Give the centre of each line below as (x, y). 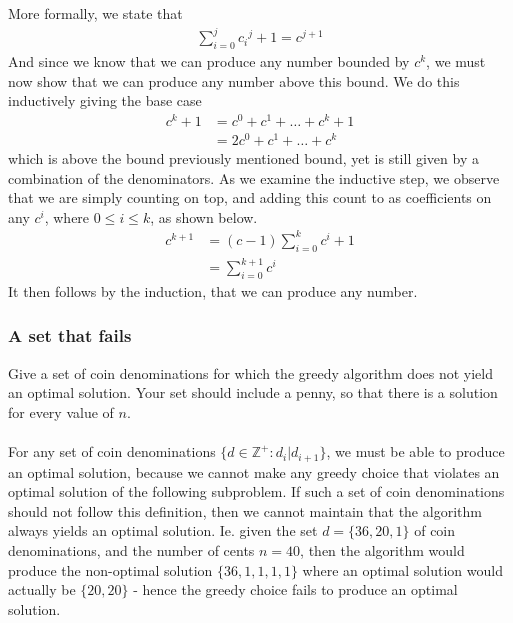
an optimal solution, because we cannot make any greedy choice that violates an (254, 471)
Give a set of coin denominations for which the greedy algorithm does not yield (251, 372)
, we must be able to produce (415, 451)
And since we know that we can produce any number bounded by (209, 60)
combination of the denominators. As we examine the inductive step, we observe (254, 177)
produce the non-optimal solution (110, 569)
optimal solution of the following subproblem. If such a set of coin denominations (256, 491)
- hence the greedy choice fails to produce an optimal (295, 589)
